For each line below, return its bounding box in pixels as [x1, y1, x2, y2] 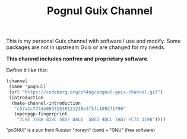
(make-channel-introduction [11, 100, 81, 106]
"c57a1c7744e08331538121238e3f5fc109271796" [14, 105, 126, 112]
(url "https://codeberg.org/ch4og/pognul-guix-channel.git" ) [8, 89, 163, 95]
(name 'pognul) [8, 84, 46, 90]
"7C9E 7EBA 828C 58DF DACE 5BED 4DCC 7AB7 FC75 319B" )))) [17, 117, 166, 122]
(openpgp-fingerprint [14, 111, 68, 117]
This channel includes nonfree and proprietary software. [6, 55, 150, 63]
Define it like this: [6, 67, 49, 74]
